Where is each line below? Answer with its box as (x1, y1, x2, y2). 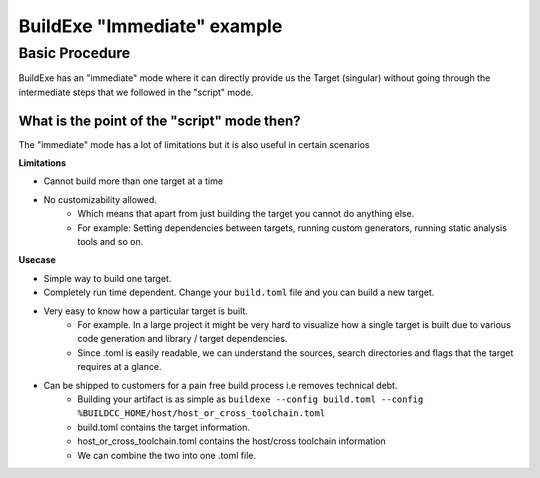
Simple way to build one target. (43, 272, 172, 284)
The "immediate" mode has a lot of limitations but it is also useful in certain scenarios (18, 138, 370, 150)
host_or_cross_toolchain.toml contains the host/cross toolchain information (77, 435, 386, 447)
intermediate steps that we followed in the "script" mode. (18, 86, 254, 98)
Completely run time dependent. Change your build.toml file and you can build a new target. (43, 286, 435, 299)
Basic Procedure (18, 44, 131, 62)
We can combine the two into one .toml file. (77, 449, 257, 461)
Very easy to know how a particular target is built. (43, 305, 249, 317)
